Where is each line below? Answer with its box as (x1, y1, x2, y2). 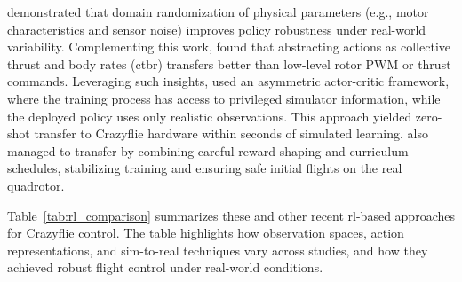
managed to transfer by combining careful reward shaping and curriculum (7, 141, 409, 160)
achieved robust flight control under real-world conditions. (7, 258, 323, 277)
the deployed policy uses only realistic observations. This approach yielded (7, 106, 412, 125)
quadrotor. (7, 176, 65, 194)
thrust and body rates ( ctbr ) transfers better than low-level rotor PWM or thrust (7, 54, 451, 73)
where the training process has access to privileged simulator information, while (7, 89, 441, 107)
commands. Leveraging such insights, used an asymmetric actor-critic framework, (7, 72, 450, 90)
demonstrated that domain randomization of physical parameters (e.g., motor (7, 3, 429, 20)
